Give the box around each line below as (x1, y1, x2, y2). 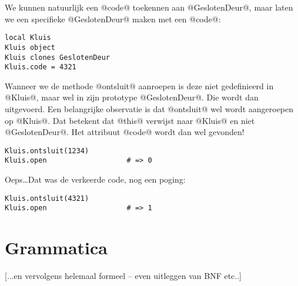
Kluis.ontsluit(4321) (5, 194, 89, 203)
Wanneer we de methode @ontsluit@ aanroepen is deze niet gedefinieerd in (5, 79, 274, 92)
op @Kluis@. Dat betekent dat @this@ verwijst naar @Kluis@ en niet (5, 114, 255, 126)
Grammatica (5, 235, 108, 260)
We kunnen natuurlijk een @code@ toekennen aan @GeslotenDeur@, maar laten (5, 1, 293, 13)
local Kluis (5, 33, 51, 42)
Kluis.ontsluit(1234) (5, 146, 89, 155)
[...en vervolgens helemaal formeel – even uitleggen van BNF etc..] (5, 270, 242, 282)
